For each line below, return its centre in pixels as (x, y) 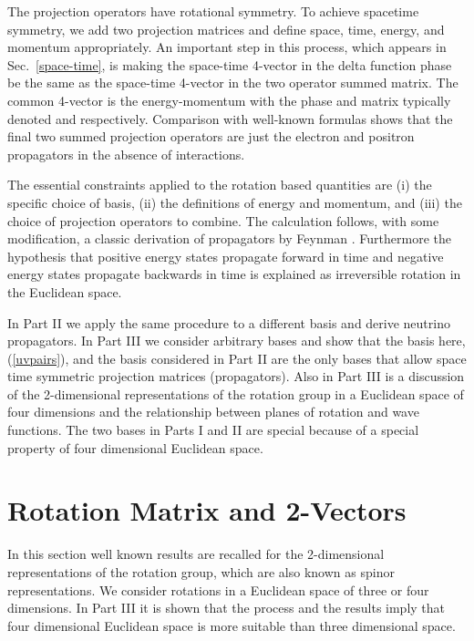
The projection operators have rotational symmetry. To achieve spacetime (213, 11)
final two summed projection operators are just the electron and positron (211, 136)
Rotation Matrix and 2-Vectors (207, 510)
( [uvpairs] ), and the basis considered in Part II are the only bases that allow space (237, 358)
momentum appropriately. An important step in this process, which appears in (227, 47)
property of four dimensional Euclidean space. (135, 447)
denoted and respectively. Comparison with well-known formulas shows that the (230, 118)
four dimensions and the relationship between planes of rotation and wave (213, 412)
